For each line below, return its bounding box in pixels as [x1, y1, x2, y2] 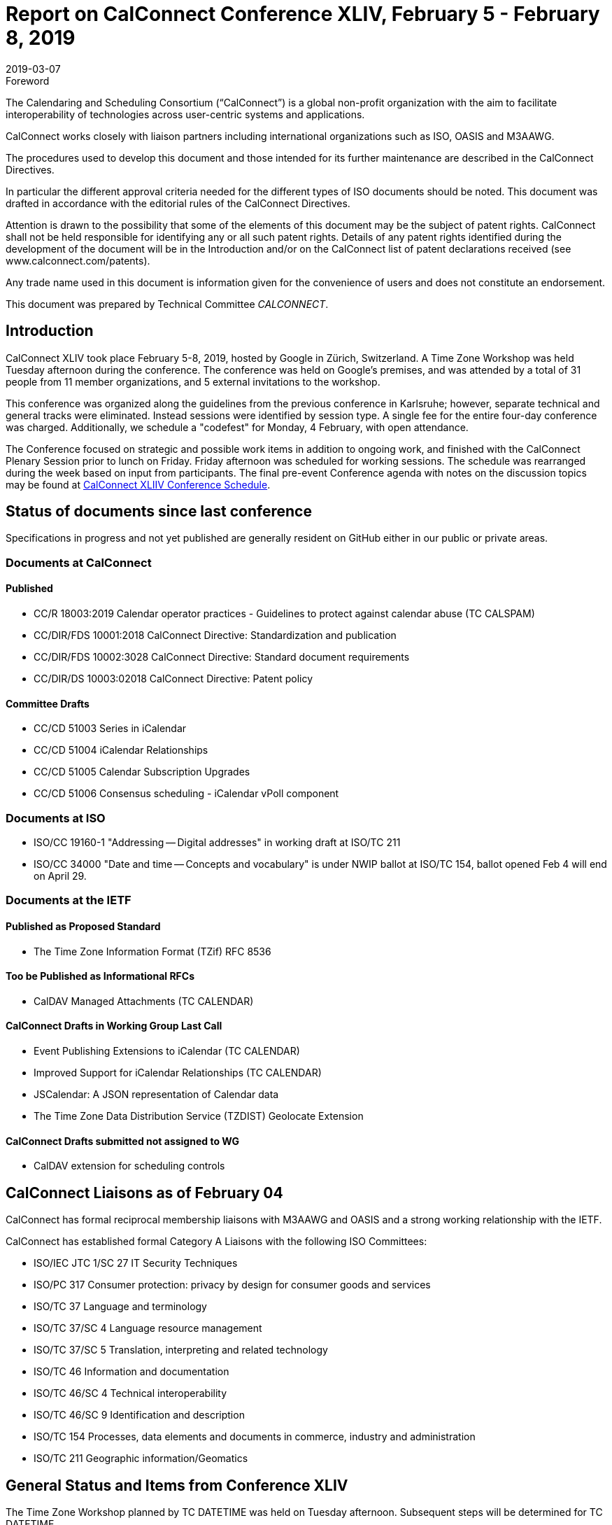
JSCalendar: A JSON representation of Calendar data [34, 1088, 279, 1101]
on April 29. [34, 870, 87, 882]
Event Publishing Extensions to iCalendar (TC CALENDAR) [34, 1045, 300, 1057]
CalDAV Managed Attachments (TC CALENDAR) [34, 995, 254, 1007]
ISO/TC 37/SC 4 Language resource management [34, 1322, 262, 1335]
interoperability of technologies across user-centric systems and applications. [6, 108, 365, 120]
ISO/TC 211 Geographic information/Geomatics [34, 1452, 248, 1465]
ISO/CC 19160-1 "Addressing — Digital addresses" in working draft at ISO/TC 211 [34, 836, 401, 848]
